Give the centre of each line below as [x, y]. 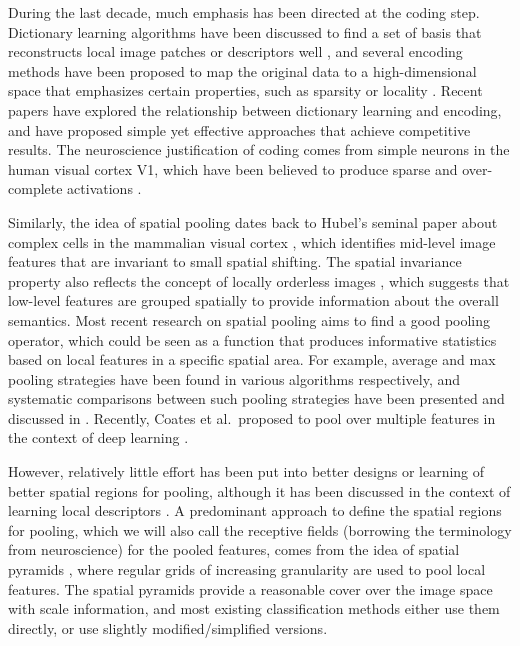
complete [35, 188]
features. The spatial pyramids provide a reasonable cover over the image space [250, 588]
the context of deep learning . [98, 437]
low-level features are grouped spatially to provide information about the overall [253, 300]
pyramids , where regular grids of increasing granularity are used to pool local [247, 569]
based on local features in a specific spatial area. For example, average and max [252, 359]
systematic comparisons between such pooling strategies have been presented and [256, 398]
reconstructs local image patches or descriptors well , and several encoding [235, 51]
